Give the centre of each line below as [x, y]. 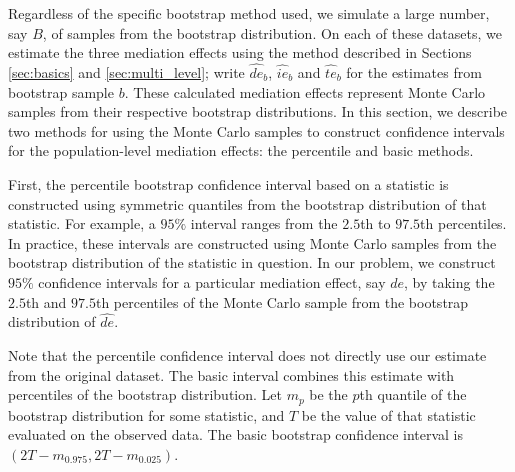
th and [46, 301]
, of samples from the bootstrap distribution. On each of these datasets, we [272, 32]
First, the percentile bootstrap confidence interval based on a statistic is [228, 183]
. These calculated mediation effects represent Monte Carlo [305, 91]
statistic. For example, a [82, 223]
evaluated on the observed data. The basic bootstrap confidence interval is [236, 434]
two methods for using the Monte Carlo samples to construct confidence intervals [256, 130]
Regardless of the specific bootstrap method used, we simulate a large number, [249, 13]
